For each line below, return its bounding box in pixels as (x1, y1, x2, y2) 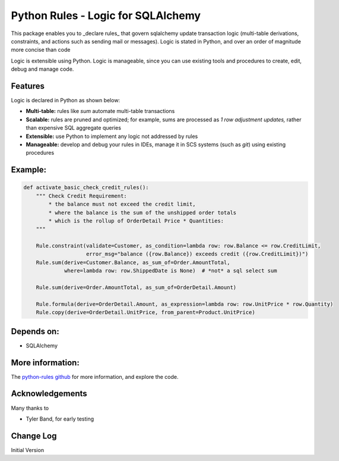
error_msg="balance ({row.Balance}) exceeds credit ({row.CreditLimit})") (86, 250, 309, 258)
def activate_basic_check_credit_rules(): (23, 184, 149, 191)
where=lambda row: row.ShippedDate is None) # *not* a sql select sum (64, 268, 277, 274)
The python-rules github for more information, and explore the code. (11, 373, 179, 380)
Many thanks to (11, 404, 49, 412)
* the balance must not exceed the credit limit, (48, 201, 196, 208)
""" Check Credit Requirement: (36, 192, 127, 199)
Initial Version (11, 446, 45, 453)
